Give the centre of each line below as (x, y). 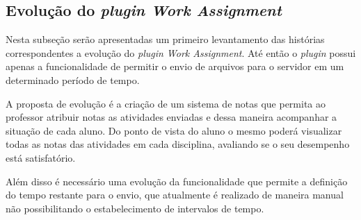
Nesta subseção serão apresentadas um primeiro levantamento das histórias (165, 39)
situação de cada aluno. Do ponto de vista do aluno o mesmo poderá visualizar (174, 130)
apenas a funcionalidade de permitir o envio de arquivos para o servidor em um (175, 66)
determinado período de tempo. (73, 79)
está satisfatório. (41, 157)
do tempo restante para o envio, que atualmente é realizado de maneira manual (175, 195)
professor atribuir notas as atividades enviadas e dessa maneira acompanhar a (171, 117)
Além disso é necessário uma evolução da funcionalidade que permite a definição (177, 181)
